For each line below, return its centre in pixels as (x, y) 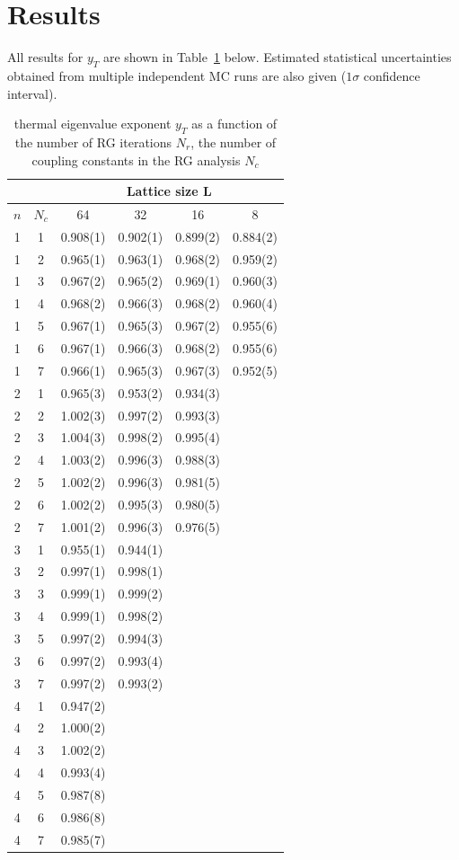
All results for (45, 57)
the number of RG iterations (93, 142)
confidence (392, 75)
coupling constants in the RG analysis (136, 160)
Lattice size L (169, 191)
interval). (32, 93)
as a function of (234, 124)
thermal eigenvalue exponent (93, 124)
